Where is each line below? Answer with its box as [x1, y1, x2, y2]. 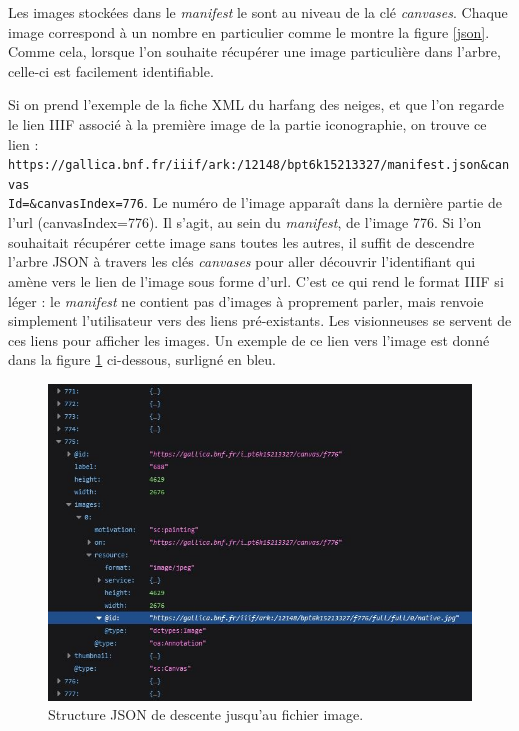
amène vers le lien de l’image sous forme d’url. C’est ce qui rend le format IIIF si [8, 270, 504, 291]
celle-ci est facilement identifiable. [8, 60, 214, 81]
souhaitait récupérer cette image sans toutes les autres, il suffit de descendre [8, 231, 475, 252]
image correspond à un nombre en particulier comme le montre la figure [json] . [8, 21, 490, 42]
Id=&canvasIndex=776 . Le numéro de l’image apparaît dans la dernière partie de [8, 192, 502, 213]
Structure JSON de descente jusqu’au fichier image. [48, 704, 364, 725]
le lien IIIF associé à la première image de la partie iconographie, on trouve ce [8, 113, 487, 134]
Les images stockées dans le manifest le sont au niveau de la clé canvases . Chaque [8, 2, 508, 22]
